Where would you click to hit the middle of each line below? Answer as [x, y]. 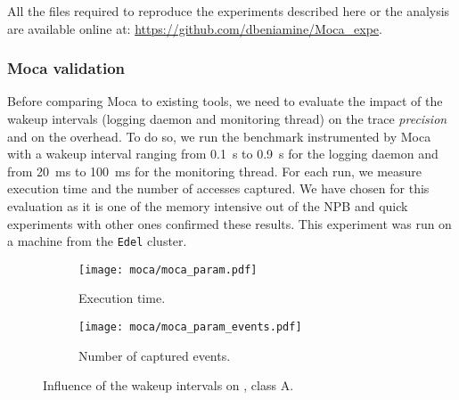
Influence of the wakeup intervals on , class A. [168, 385]
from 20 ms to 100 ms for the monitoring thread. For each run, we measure [215, 171]
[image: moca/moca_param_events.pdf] [190, 327]
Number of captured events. [155, 355]
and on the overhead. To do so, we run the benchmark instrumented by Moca [219, 136]
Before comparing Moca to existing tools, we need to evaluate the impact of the [225, 101]
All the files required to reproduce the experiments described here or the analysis [229, 11]
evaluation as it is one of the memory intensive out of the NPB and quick [208, 205]
